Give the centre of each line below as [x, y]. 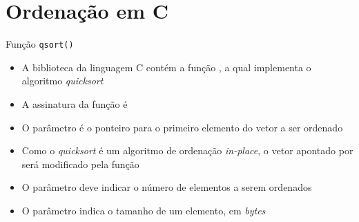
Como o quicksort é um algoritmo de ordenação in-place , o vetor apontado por [187, 150]
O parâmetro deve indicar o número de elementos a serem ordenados [167, 187]
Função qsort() [40, 44]
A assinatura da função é [75, 103]
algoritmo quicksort [62, 81]
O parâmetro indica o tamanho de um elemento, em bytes [144, 210]
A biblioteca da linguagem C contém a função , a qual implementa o [166, 67]
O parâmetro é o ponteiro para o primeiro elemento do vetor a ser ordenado [182, 127]
